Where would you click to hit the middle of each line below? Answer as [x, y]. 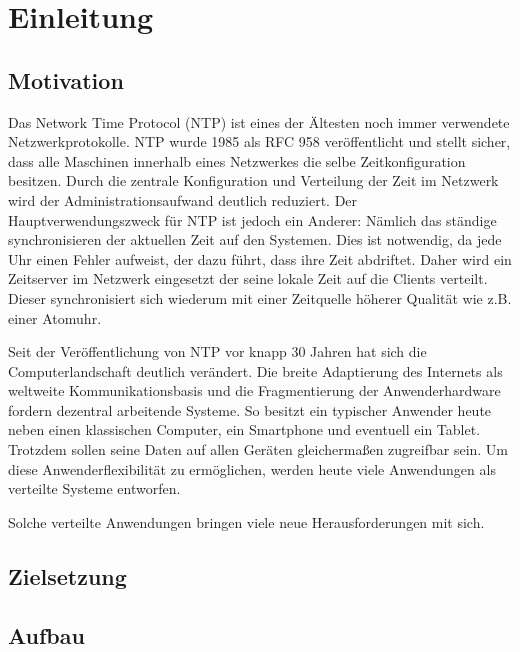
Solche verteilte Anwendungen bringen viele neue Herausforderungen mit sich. [246, 521]
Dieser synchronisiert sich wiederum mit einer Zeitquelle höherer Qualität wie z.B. [260, 297]
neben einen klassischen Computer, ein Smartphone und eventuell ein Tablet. [244, 429]
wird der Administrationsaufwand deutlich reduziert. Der [183, 199]
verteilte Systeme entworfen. [94, 488]
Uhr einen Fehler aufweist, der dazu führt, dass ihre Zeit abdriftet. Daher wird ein [260, 258]
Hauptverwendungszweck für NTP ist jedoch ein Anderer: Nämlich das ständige [252, 219]
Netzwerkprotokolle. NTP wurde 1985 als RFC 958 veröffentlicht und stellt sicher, [259, 141]
